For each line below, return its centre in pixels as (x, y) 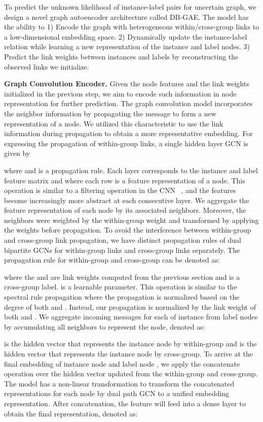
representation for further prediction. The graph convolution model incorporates (128, 103)
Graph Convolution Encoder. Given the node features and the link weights (127, 84)
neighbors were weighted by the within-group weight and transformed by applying (131, 220)
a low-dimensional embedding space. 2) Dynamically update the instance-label (126, 36)
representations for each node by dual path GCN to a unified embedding (117, 393)
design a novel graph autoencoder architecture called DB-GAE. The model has (126, 17)
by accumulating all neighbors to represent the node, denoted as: (105, 326)
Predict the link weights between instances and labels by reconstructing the (121, 56)
